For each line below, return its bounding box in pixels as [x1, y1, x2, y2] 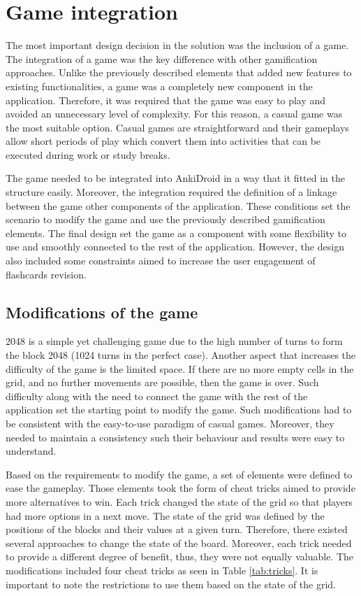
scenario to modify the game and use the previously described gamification [6, 212, 325, 227]
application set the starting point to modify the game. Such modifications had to [6, 402, 352, 417]
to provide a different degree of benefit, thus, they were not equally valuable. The [6, 549, 354, 564]
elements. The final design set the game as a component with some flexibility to [6, 225, 346, 240]
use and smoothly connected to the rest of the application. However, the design [6, 239, 344, 254]
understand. [6, 444, 57, 458]
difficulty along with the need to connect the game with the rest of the [6, 388, 308, 403]
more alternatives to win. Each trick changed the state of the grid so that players [6, 494, 353, 509]
